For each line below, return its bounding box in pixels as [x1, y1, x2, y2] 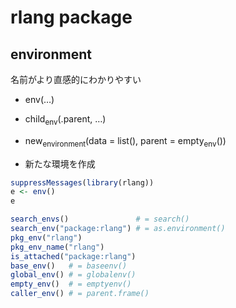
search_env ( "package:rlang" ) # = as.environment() [10, 224, 226, 234]
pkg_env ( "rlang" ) [10, 232, 83, 243]
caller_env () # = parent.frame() [10, 289, 150, 299]
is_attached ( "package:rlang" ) [10, 251, 137, 261]
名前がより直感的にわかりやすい [10, 74, 142, 85]
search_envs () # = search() [10, 214, 190, 225]
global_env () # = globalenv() [10, 270, 137, 280]
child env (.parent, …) [24, 113, 107, 127]
